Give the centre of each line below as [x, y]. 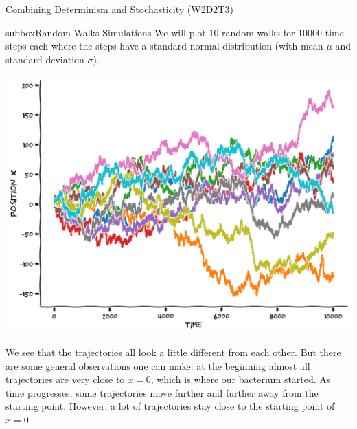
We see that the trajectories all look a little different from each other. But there [173, 352]
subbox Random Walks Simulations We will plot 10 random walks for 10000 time [175, 32]
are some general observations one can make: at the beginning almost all [158, 365]
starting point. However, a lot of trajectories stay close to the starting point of [170, 406]
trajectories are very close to [65, 379]
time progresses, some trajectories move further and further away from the [162, 392]
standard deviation [45, 59]
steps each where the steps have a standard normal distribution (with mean [164, 46]
